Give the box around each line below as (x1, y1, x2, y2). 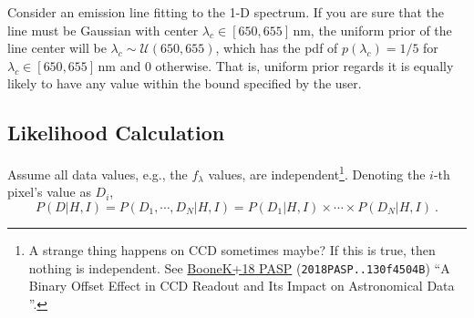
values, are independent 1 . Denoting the (208, 162, 426, 183)
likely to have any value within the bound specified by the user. (7, 74, 362, 93)
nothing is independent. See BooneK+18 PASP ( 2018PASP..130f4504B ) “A (28, 258, 450, 277)
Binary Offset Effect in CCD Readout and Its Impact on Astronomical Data (28, 276, 455, 295)
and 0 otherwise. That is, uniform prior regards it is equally (119, 56, 454, 75)
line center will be (7, 38, 107, 57)
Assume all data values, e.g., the (7, 164, 188, 183)
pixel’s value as (7, 182, 91, 201)
